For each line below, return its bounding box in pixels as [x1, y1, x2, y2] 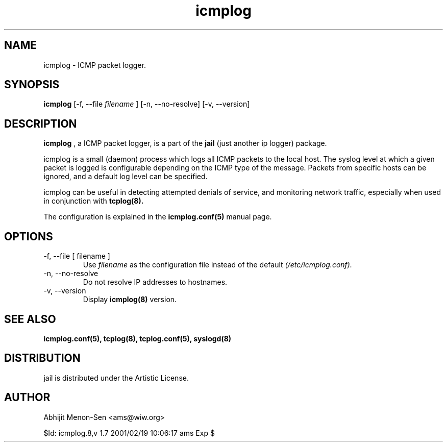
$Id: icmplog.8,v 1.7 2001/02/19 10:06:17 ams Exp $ [43, 428, 215, 437]
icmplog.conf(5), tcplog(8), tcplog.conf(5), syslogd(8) [43, 334, 232, 343]
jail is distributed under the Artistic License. [43, 373, 189, 382]
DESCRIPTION [4, 117, 77, 130]
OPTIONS [4, 230, 53, 243]
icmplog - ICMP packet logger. [43, 60, 146, 69]
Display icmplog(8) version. [83, 295, 177, 304]
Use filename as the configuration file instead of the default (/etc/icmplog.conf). [83, 260, 352, 269]
